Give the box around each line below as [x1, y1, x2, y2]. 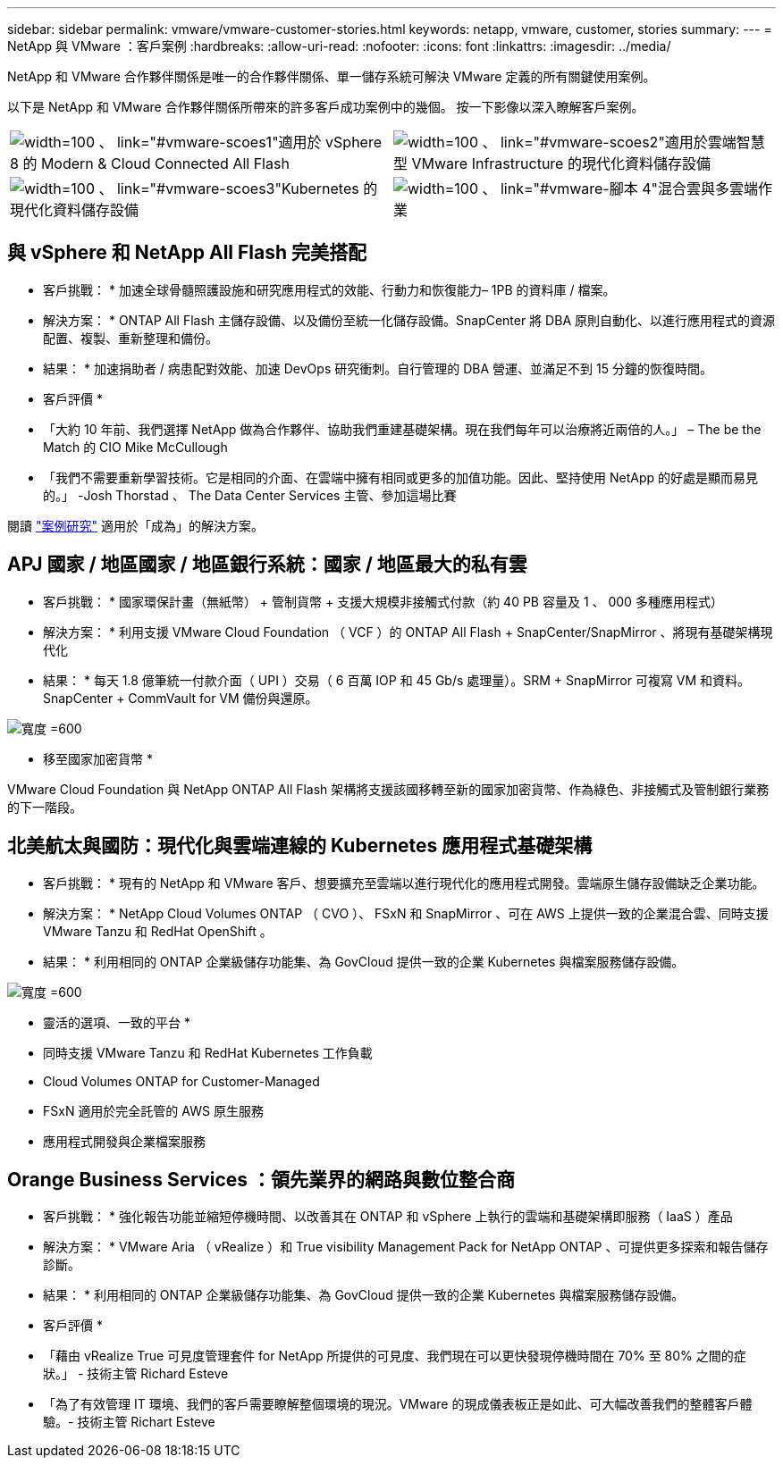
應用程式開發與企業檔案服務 [43, 1133, 206, 1149]
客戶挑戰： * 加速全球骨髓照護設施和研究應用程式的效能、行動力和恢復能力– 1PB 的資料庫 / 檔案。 [43, 281, 616, 297]
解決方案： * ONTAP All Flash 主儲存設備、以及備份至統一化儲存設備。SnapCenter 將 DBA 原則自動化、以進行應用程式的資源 [43, 312, 775, 328]
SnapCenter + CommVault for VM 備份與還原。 [43, 690, 318, 706]
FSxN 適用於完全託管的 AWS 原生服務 [43, 1102, 264, 1118]
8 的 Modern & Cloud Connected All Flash [10, 155, 290, 172]
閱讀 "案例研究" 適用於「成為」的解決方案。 [7, 517, 264, 533]
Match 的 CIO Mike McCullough [43, 439, 228, 455]
